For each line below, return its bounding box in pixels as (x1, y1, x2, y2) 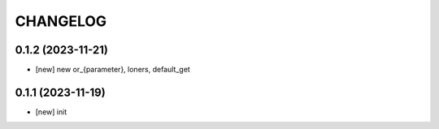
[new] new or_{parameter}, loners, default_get (35, 65, 190, 75)
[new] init (35, 106, 67, 117)
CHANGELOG (15, 12, 107, 30)
